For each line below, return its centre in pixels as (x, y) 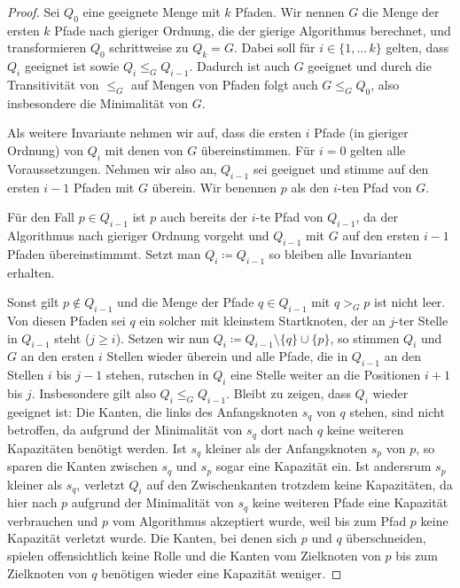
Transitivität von (53, 84)
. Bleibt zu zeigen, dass (288, 392)
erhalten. (31, 272)
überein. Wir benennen (214, 187)
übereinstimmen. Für (258, 149)
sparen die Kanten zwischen (82, 466)
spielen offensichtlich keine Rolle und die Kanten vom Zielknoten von (194, 555)
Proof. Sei (34, 12)
